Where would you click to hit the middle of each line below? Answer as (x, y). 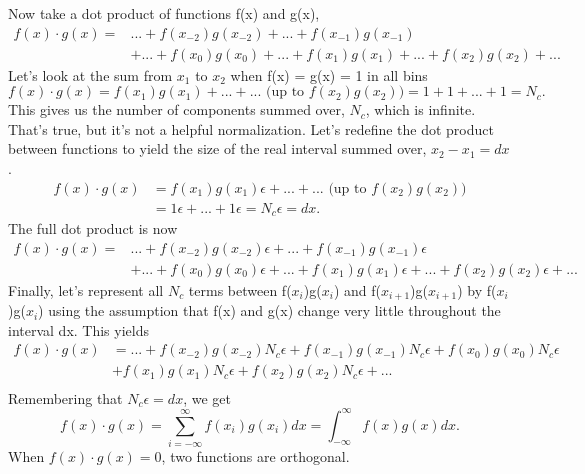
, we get (207, 397)
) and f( (357, 289)
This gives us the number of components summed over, (176, 109)
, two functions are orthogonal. (255, 455)
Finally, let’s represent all (86, 289)
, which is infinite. (420, 109)
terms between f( (240, 289)
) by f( (477, 289)
